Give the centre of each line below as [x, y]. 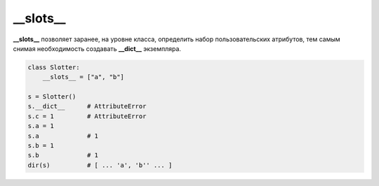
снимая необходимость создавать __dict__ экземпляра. [97, 48]
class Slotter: [54, 67]
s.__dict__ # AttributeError [87, 106]
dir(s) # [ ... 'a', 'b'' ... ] [100, 165]
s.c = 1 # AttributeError [87, 116]
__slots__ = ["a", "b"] [83, 77]
